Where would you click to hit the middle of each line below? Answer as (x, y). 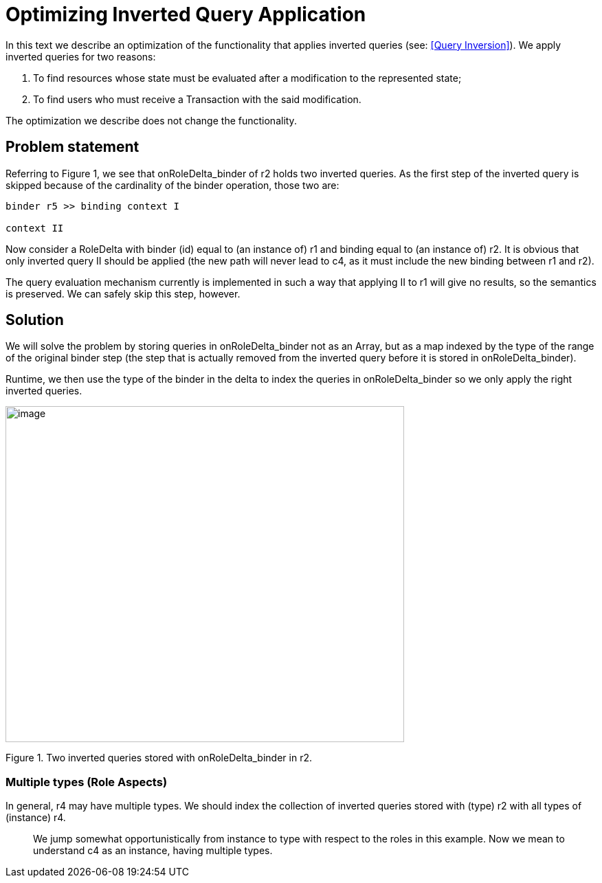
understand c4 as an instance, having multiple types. (153, 851)
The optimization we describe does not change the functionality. (151, 120)
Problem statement (73, 147)
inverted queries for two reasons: (81, 56)
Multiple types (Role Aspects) (87, 782)
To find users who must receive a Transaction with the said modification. (197, 99)
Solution (35, 320)
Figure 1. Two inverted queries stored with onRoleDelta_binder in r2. (159, 758)
